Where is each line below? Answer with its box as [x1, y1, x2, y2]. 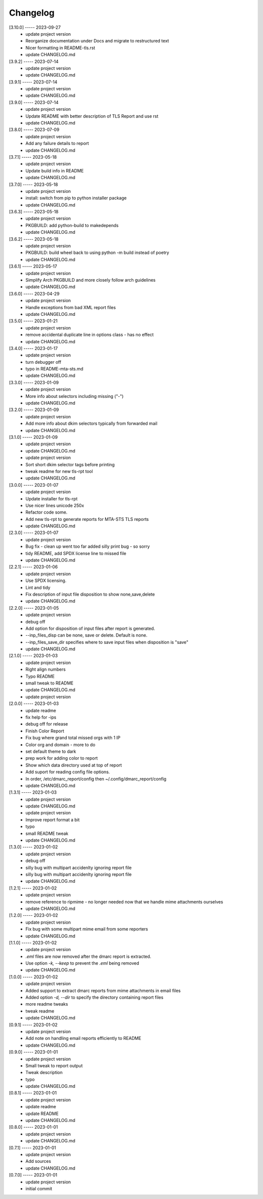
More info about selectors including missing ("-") [25, 393, 124, 399]
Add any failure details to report [25, 141, 89, 146]
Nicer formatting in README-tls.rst [25, 44, 95, 51]
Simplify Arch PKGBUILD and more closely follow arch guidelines [25, 277, 156, 283]
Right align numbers [25, 666, 66, 672]
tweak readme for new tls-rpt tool [25, 468, 93, 474]
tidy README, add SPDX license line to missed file [25, 550, 127, 556]
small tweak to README [25, 680, 74, 686]
